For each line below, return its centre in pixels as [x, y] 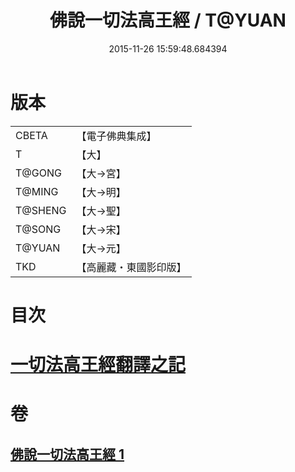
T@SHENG [41, 210]
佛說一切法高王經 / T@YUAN [168, 20]
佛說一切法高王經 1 [67, 454]
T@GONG [38, 173]
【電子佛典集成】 [116, 136]
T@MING [37, 191]
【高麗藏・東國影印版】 [131, 267]
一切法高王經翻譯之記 [98, 365]
